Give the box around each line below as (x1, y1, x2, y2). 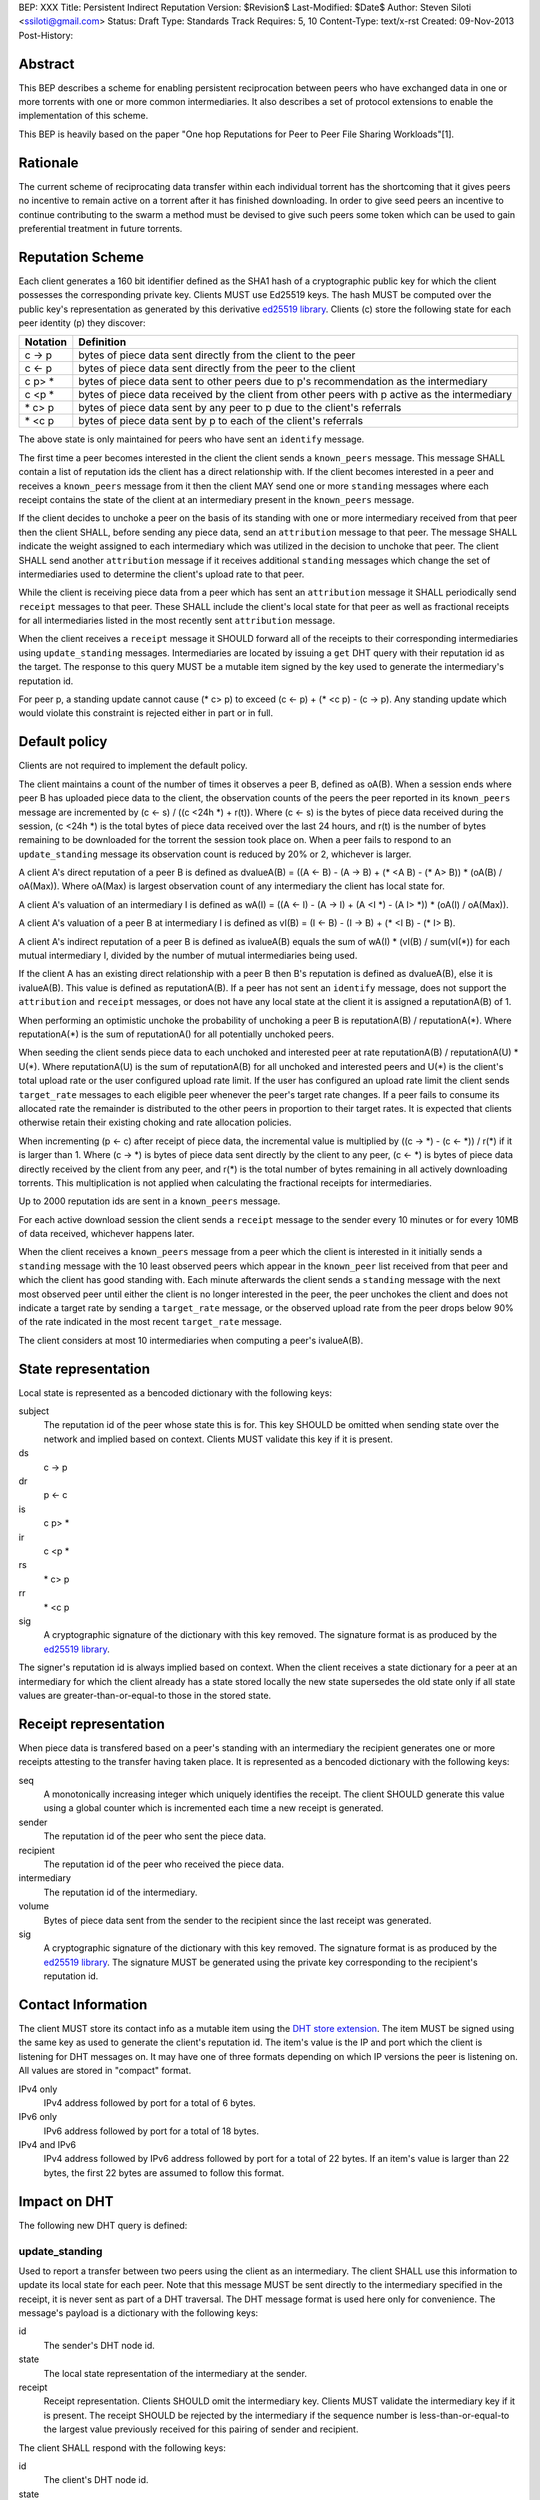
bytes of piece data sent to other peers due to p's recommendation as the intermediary (78, 375, 489, 389)
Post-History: (18, 29, 74, 41)
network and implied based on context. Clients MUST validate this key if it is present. (43, 1433, 394, 1445)
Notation (24, 335, 67, 349)
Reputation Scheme (18, 248, 145, 265)
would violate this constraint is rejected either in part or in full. (18, 707, 274, 719)
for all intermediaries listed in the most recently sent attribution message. (18, 615, 335, 627)
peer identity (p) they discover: (18, 317, 146, 329)
